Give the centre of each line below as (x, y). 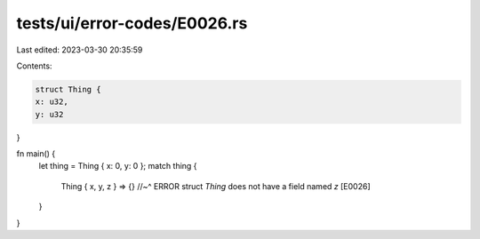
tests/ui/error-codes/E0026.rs (132, 23)
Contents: (34, 66)
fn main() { (36, 154)
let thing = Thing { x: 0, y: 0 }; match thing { (118, 166)
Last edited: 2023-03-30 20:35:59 (80, 50)
